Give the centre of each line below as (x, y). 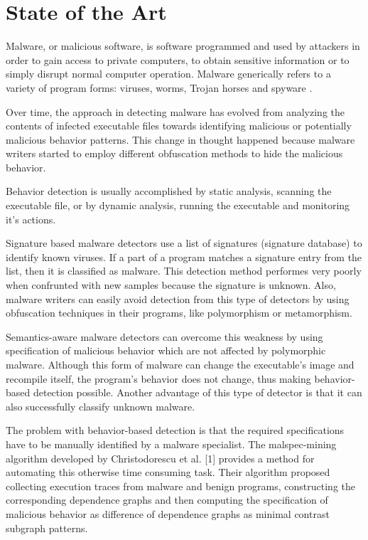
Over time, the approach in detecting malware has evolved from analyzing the (175, 111)
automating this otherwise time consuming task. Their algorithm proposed (168, 472)
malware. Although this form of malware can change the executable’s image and (180, 364)
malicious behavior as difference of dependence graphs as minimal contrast (168, 513)
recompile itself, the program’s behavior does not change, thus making (158, 378)
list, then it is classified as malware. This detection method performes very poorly (184, 271)
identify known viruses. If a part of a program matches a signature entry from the (184, 256)
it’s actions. (31, 219)
